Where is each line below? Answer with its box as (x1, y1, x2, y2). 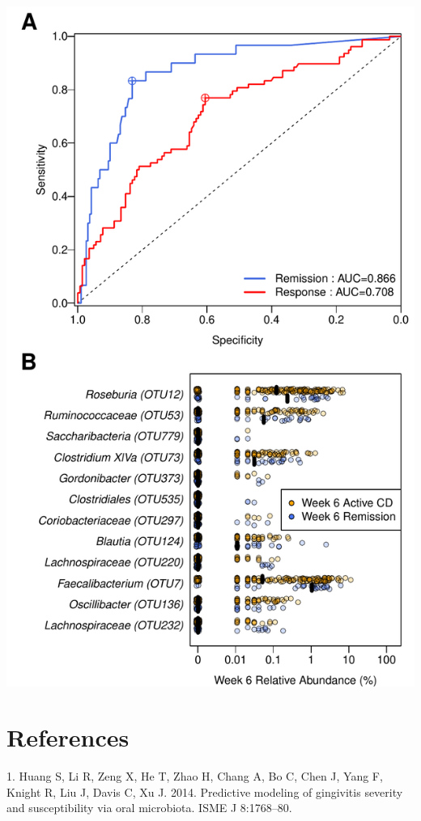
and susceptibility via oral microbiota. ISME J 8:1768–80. (6, 799, 292, 816)
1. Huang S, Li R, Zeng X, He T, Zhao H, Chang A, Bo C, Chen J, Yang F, (6, 768, 383, 785)
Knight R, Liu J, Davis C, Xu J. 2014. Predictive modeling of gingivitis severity (6, 783, 403, 800)
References (6, 721, 130, 754)
